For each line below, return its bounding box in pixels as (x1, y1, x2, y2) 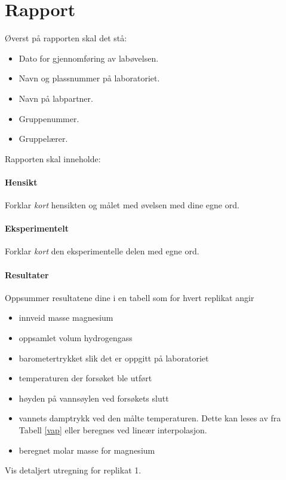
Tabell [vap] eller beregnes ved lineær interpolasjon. (19, 424, 207, 436)
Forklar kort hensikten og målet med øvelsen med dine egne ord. (5, 199, 239, 211)
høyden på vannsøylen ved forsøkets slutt (19, 391, 169, 404)
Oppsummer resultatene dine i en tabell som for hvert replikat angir (5, 291, 254, 303)
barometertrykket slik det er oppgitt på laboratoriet (19, 351, 209, 364)
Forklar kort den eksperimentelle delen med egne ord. (5, 245, 199, 257)
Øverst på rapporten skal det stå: (5, 32, 127, 44)
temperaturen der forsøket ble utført (19, 372, 152, 384)
